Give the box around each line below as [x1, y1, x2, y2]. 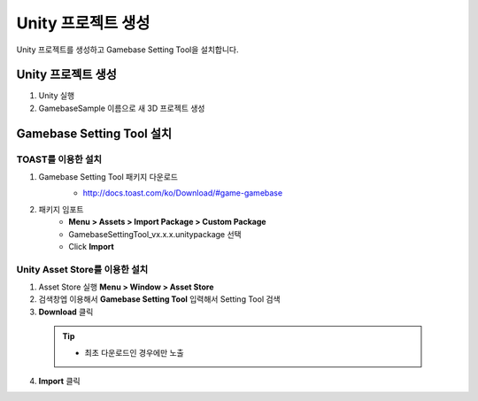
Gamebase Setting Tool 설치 [16, 126, 173, 141]
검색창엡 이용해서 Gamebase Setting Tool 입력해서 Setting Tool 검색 [38, 294, 281, 305]
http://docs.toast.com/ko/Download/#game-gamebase [82, 188, 283, 198]
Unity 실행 [38, 90, 75, 101]
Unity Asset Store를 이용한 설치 [16, 263, 149, 275]
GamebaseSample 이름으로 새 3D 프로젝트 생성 [38, 103, 205, 113]
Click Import [68, 241, 114, 251]
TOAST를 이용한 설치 [16, 153, 102, 166]
